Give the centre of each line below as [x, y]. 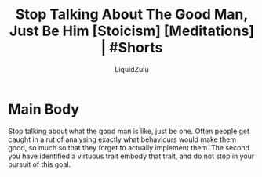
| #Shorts [132, 48]
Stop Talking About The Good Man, [132, 14]
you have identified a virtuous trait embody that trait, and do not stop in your [131, 156]
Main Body [44, 109]
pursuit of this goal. [40, 164]
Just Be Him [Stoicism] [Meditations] [132, 31]
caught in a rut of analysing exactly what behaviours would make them [122, 139]
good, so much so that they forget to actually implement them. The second [129, 147]
